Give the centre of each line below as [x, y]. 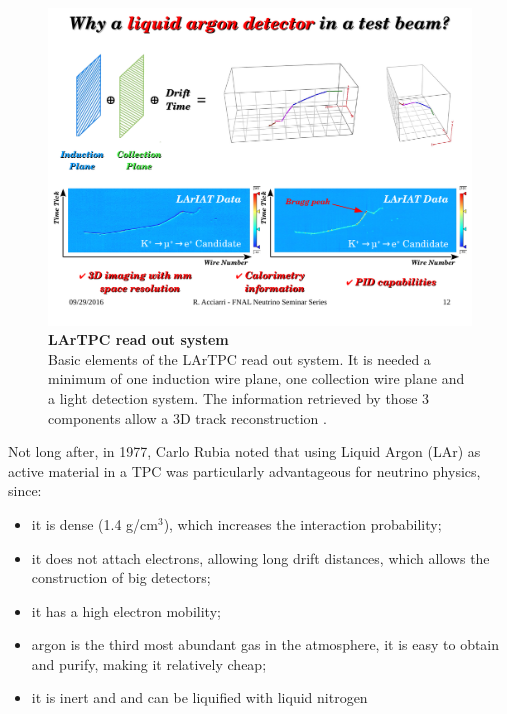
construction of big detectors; [121, 577]
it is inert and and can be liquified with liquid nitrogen [199, 697]
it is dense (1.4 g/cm [94, 523]
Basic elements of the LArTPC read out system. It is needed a [239, 358]
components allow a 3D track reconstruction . [187, 417]
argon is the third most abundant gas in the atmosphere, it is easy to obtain [265, 644]
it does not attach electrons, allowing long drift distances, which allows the [260, 557]
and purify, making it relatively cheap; [149, 663]
